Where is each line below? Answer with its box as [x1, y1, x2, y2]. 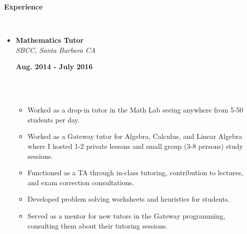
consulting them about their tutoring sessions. [27, 220, 168, 231]
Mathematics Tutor [15, 35, 84, 45]
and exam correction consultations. [27, 177, 134, 187]
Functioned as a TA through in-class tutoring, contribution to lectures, [27, 167, 244, 178]
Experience [4, 1, 43, 11]
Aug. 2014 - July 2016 [15, 61, 93, 72]
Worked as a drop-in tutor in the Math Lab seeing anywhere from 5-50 [27, 105, 244, 115]
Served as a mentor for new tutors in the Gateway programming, [27, 210, 226, 221]
